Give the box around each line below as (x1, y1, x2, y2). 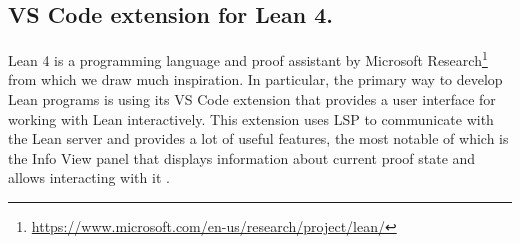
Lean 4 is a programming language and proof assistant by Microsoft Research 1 (8, 47, 488, 70)
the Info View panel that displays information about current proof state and (8, 147, 476, 168)
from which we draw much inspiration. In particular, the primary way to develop (8, 69, 503, 90)
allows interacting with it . (8, 167, 170, 188)
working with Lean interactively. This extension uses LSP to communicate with (8, 108, 494, 129)
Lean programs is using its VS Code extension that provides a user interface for (8, 89, 496, 110)
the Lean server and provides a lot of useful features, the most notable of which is (8, 128, 509, 149)
